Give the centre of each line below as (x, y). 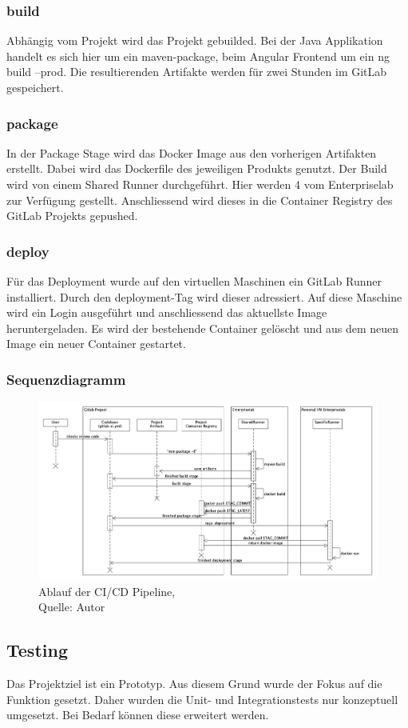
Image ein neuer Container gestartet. (96, 344)
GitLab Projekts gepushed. (72, 216)
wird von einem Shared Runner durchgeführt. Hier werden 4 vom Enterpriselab (200, 184)
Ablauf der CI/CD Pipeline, (107, 591)
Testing (37, 650)
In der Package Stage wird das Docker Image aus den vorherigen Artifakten (192, 152)
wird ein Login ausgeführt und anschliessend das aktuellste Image (167, 312)
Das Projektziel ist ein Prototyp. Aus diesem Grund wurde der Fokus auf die (194, 684)
